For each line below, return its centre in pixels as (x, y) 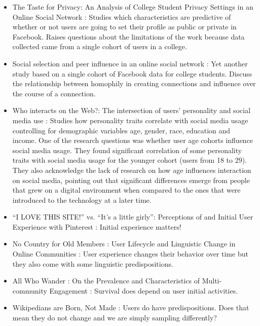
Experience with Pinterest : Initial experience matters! (97, 226)
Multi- (212, 281)
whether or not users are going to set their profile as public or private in (124, 27)
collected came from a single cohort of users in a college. (100, 46)
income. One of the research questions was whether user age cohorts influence (133, 140)
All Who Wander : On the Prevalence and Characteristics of (106, 281)
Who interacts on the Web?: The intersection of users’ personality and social (132, 110)
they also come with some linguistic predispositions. (93, 263)
